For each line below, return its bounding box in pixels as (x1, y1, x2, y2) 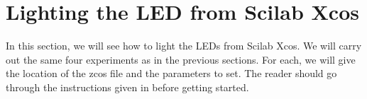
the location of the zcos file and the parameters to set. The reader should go (6, 66, 337, 81)
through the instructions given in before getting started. (6, 79, 249, 94)
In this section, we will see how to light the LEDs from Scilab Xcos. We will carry (6, 38, 362, 53)
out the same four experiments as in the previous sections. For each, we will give (6, 52, 356, 66)
